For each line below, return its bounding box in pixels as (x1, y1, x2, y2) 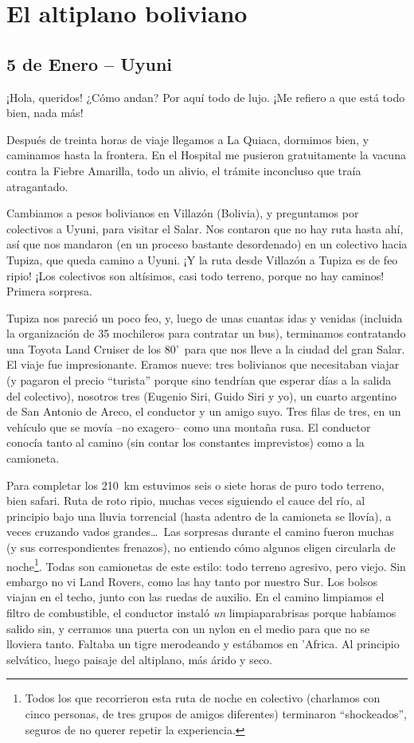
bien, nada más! (6, 104, 84, 121)
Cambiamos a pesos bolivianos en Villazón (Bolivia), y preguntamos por (6, 205, 359, 221)
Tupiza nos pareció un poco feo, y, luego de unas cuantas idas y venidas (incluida (6, 309, 403, 326)
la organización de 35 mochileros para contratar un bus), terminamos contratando (6, 325, 406, 342)
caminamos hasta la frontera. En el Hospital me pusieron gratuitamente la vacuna (6, 147, 406, 163)
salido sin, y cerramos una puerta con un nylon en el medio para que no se (6, 620, 370, 636)
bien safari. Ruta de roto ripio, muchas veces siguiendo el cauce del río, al (6, 492, 365, 509)
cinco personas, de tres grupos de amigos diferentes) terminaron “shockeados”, (25, 706, 407, 722)
